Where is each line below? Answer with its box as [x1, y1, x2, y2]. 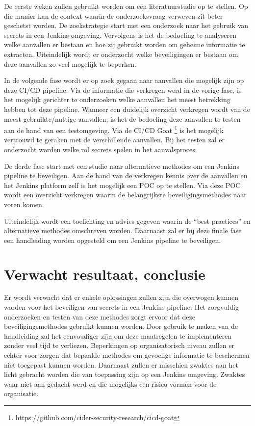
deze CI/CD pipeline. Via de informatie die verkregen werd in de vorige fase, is [4, 84, 242, 95]
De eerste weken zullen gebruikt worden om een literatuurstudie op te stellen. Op [4, 1, 248, 11]
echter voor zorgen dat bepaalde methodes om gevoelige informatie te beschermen [4, 350, 250, 360]
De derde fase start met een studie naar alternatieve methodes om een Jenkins [4, 160, 239, 171]
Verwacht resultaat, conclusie [4, 264, 205, 284]
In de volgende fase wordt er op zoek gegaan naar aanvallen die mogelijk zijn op [4, 75, 244, 85]
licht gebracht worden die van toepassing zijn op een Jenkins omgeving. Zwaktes [4, 369, 245, 379]
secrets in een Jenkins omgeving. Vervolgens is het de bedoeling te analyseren [4, 29, 237, 40]
